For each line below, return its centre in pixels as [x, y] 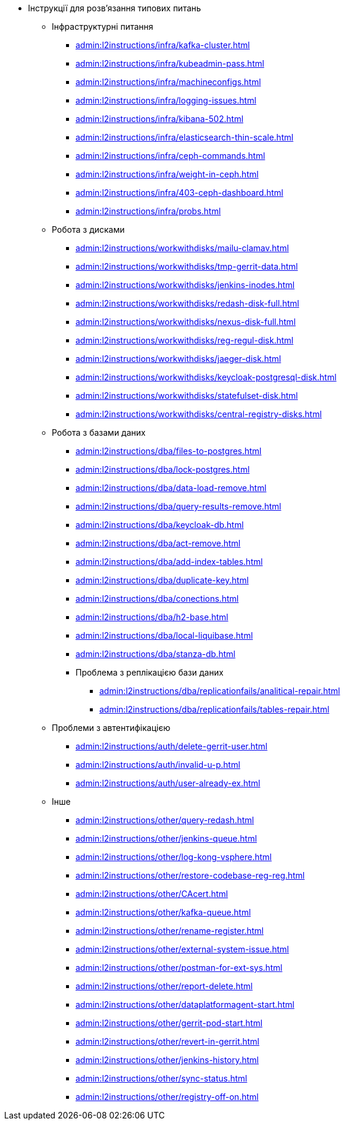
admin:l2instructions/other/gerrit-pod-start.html [169, 1023]
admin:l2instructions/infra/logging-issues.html [166, 100]
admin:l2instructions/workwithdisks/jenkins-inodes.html [185, 285]
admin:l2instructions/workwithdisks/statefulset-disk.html [187, 396]
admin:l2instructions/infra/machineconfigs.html [168, 82]
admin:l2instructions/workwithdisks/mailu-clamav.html [182, 248]
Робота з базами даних [99, 432]
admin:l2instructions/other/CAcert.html [152, 894]
